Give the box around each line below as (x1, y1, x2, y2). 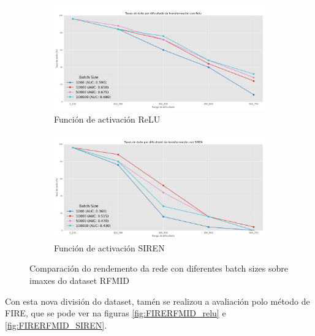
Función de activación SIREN (54, 241, 165, 254)
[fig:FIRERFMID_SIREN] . (5, 318, 107, 331)
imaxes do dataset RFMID (29, 273, 129, 286)
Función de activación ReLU (54, 112, 161, 125)
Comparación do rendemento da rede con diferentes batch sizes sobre (29, 262, 289, 275)
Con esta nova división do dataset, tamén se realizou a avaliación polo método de (5, 294, 310, 307)
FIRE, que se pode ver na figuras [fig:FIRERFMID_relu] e (5, 307, 226, 319)
